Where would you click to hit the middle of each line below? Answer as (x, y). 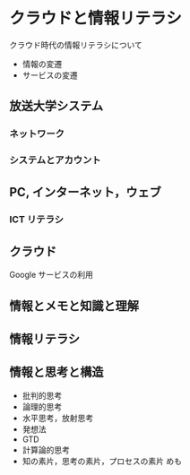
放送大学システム (56, 106)
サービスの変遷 (50, 75)
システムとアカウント (55, 160)
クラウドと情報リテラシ (95, 18)
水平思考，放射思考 (58, 418)
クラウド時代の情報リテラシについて (76, 45)
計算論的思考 (46, 450)
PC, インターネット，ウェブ (85, 192)
